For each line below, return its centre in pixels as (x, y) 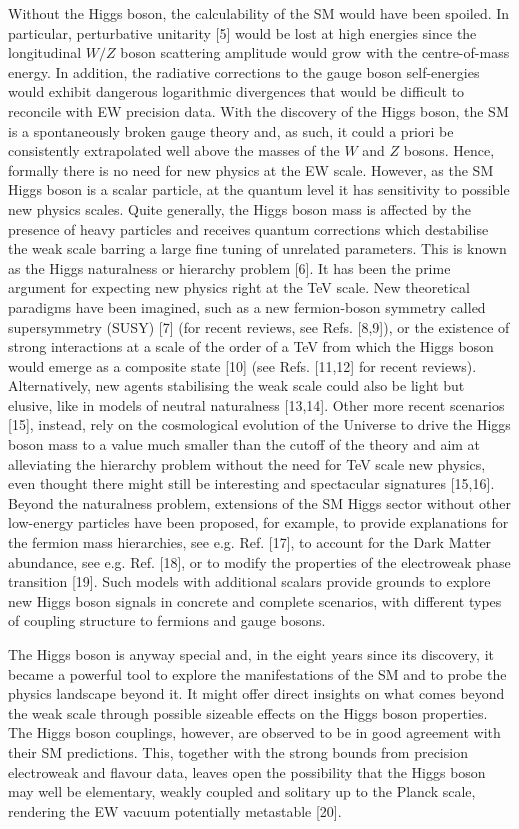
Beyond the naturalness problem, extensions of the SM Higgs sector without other (259, 502)
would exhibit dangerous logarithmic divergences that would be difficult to (236, 91)
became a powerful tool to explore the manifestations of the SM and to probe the (257, 673)
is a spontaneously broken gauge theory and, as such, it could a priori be (231, 130)
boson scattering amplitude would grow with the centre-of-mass (315, 52)
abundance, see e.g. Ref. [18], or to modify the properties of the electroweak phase (259, 561)
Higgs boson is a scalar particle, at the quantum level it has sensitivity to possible (259, 189)
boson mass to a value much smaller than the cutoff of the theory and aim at (244, 444)
